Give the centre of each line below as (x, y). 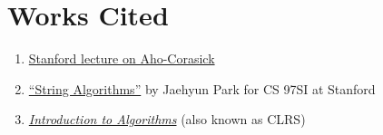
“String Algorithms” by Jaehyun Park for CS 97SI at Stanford (202, 88)
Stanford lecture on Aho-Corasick (122, 58)
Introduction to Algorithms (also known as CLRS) (167, 119)
